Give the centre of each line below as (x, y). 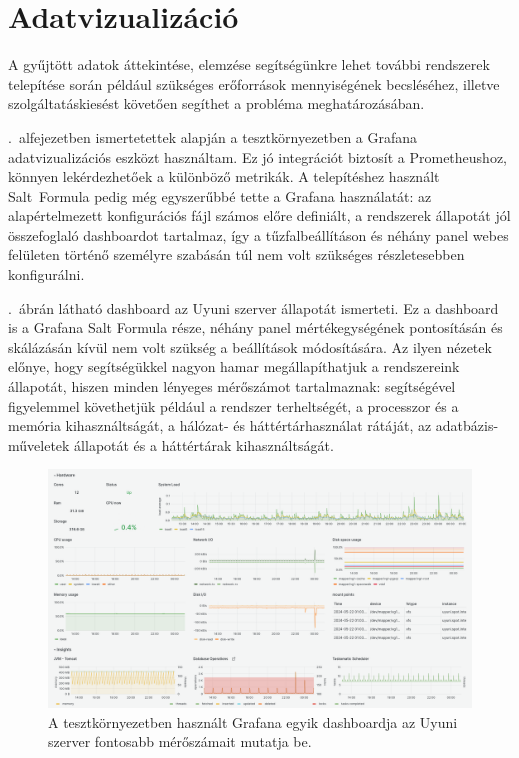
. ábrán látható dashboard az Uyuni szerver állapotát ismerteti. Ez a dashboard (253, 307)
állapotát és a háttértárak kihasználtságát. (204, 444)
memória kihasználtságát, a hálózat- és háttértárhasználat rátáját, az (220, 425)
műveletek (39, 444)
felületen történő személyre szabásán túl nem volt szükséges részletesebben (236, 254)
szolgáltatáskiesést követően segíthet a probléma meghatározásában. (216, 103)
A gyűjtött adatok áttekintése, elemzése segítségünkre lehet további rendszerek (249, 64)
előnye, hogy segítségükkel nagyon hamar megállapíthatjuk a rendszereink (234, 366)
